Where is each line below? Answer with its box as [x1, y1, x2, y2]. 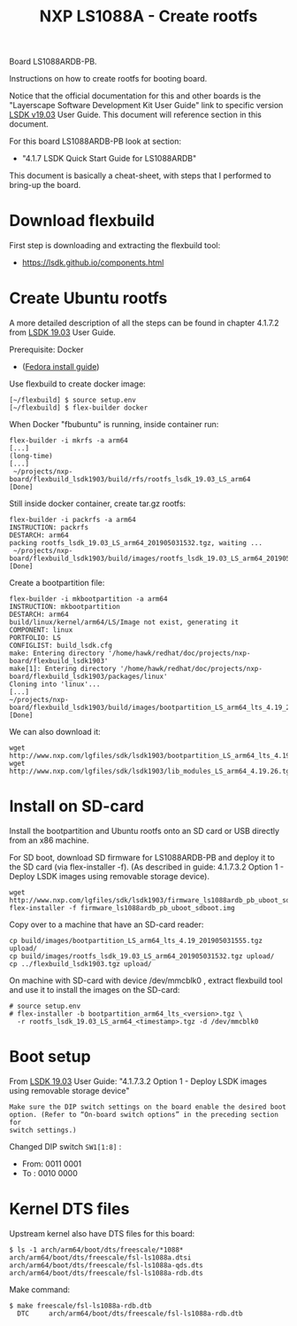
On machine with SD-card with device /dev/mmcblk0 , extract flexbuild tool [9, 975, 283, 986]
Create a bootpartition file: [9, 578, 105, 589]
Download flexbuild [9, 211, 155, 231]
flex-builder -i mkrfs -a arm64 [9, 436, 128, 445]
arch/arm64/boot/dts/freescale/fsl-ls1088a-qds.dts [9, 1260, 203, 1269]
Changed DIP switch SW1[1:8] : [9, 1141, 122, 1151]
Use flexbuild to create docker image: [9, 378, 146, 389]
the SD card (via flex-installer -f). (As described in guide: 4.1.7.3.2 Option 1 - [9, 862, 285, 872]
